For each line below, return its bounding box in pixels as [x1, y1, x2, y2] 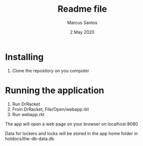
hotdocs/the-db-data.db [5, 136, 54, 142]
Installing [5, 51, 44, 62]
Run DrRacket [12, 101, 40, 107]
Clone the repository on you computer [12, 68, 90, 73]
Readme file [57, 3, 107, 15]
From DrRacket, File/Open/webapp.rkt [12, 106, 89, 112]
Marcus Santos [67, 20, 98, 25]
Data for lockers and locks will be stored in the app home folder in [5, 130, 138, 136]
